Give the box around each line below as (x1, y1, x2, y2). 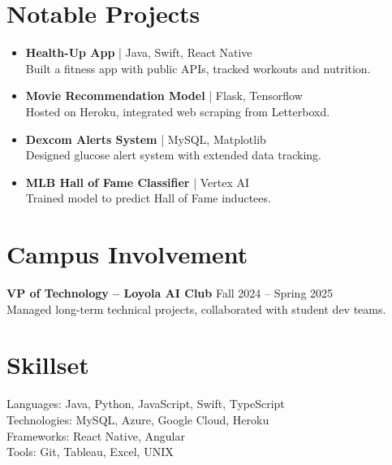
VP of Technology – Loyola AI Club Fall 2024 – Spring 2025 (6, 285, 334, 301)
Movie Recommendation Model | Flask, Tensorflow (25, 87, 303, 104)
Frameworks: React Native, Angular (6, 427, 185, 444)
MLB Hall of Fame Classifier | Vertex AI (25, 173, 249, 190)
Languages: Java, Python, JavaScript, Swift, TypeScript (6, 395, 285, 412)
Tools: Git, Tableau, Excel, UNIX (6, 443, 174, 460)
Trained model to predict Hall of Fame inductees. (25, 189, 271, 206)
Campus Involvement (6, 237, 248, 271)
